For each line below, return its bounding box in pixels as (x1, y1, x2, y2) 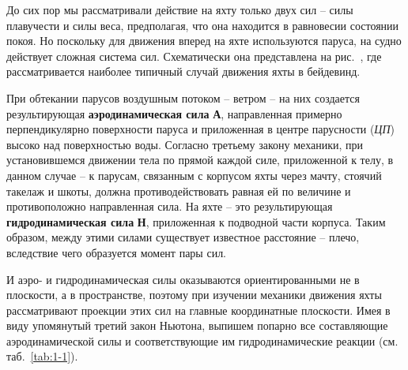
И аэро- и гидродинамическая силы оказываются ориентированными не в (6, 271, 360, 287)
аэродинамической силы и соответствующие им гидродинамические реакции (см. (6, 332, 399, 349)
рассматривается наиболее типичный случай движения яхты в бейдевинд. (6, 63, 361, 80)
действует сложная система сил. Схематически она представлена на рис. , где (6, 47, 382, 64)
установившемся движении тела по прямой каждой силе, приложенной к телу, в (6, 151, 394, 168)
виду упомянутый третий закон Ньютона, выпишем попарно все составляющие (6, 317, 388, 334)
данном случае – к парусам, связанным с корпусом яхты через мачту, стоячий (6, 166, 382, 183)
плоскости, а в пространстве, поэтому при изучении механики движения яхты (6, 286, 382, 303)
